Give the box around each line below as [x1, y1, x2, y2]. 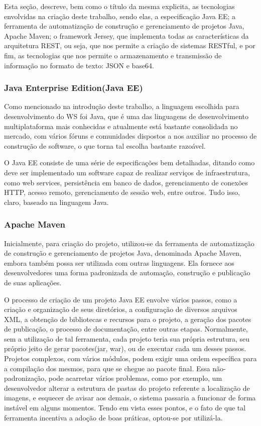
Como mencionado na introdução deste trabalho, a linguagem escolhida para [4, 101, 239, 112]
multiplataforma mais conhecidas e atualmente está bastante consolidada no [4, 121, 238, 131]
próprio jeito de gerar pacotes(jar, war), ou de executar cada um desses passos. [4, 343, 246, 354]
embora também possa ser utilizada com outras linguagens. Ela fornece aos [4, 257, 234, 268]
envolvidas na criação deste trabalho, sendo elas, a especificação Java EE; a [4, 11, 236, 21]
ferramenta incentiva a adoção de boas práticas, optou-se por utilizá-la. [4, 412, 223, 422]
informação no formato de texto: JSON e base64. [4, 60, 155, 70]
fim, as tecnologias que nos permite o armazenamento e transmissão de [4, 50, 222, 60]
